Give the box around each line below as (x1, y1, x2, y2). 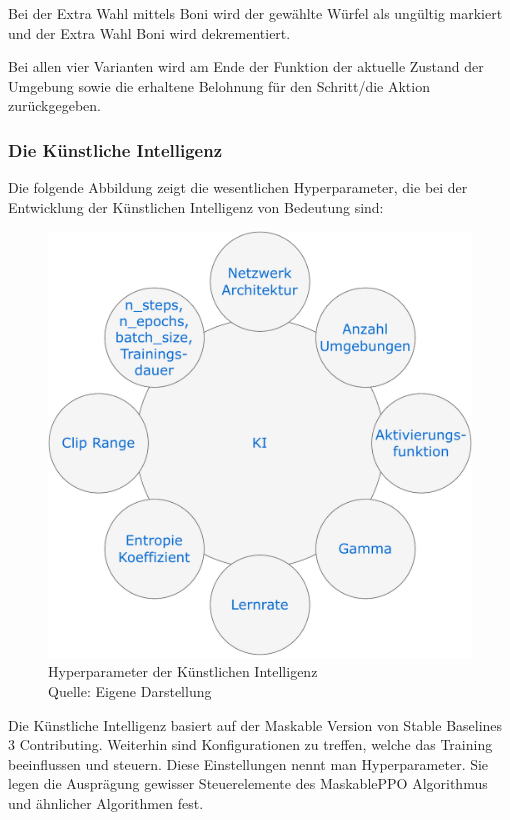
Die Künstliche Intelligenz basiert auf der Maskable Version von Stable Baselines (8, 714, 503, 735)
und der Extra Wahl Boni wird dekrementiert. (8, 22, 291, 43)
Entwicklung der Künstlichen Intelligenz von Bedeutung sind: (8, 196, 384, 217)
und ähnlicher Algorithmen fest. (8, 793, 204, 814)
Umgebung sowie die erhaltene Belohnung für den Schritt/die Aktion (8, 75, 430, 96)
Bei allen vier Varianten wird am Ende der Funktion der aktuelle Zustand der (8, 56, 484, 77)
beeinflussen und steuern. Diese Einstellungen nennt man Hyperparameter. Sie (8, 753, 489, 774)
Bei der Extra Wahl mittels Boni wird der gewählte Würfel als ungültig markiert (8, 3, 503, 23)
